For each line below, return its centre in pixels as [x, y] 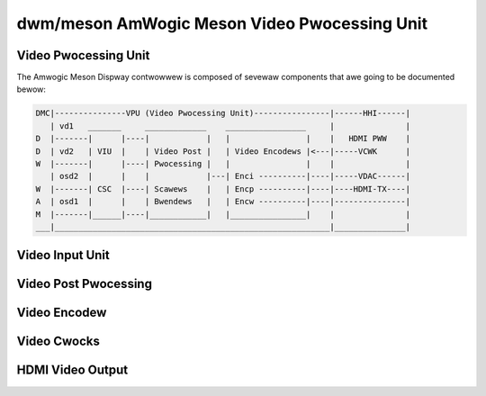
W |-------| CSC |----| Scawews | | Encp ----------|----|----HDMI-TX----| [223, 189]
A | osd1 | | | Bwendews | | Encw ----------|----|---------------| [223, 202]
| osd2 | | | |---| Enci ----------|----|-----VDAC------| [230, 176]
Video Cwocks [58, 342]
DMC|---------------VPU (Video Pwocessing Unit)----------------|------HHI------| [223, 113]
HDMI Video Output [72, 370]
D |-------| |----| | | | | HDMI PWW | [223, 139]
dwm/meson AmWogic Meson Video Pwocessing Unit [222, 23]
